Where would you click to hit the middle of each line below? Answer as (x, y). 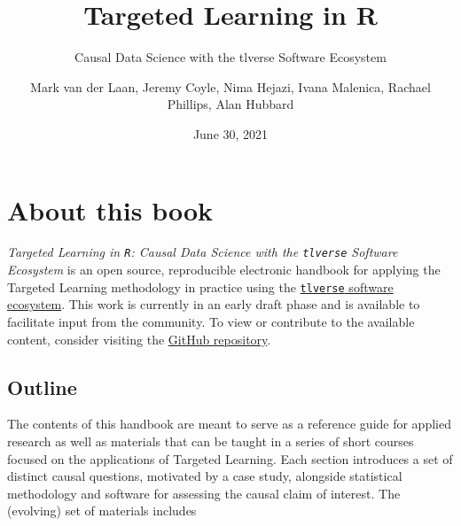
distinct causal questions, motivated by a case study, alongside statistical (205, 476)
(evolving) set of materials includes (102, 511)
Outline (42, 387)
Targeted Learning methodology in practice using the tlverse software (200, 286)
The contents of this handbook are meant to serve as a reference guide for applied (229, 424)
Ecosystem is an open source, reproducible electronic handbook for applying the (224, 270)
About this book (110, 209)
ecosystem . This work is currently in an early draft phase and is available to (214, 304)
